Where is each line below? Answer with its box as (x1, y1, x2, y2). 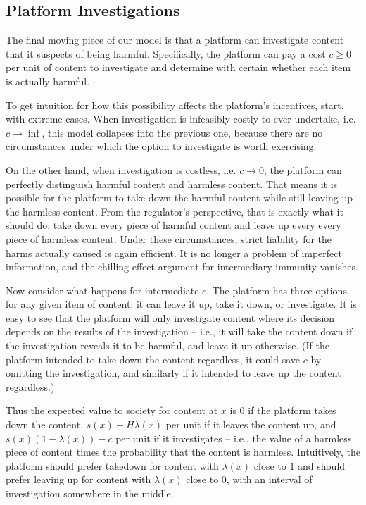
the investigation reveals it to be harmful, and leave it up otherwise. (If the (6, 338, 330, 353)
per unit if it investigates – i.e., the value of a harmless (115, 430, 352, 445)
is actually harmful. (6, 73, 90, 88)
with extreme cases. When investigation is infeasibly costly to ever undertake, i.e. (6, 111, 356, 126)
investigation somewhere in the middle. (6, 486, 174, 501)
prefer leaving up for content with (6, 472, 151, 487)
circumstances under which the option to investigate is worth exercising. (6, 139, 317, 154)
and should (298, 458, 346, 473)
